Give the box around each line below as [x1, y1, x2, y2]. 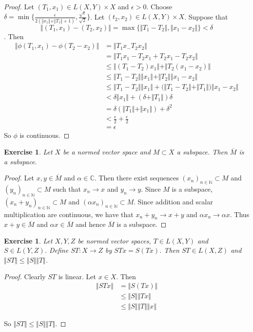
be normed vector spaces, [78, 235, 151, 245]
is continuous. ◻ [19, 130, 70, 140]
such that [53, 183, 81, 194]
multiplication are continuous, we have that [4, 209, 134, 219]
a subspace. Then [176, 146, 228, 156]
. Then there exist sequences [94, 173, 179, 183]
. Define [44, 245, 69, 255]
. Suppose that [184, 11, 228, 22]
